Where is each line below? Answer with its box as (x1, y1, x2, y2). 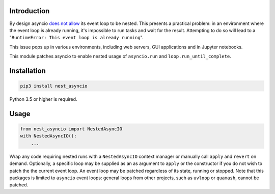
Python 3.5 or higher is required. (9, 96, 77, 102)
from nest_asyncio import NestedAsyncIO (20, 126, 122, 132)
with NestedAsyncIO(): (20, 133, 77, 139)
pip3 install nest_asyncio (20, 83, 88, 89)
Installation (9, 66, 46, 75)
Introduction (9, 7, 50, 15)
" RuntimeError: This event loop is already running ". (9, 35, 144, 41)
